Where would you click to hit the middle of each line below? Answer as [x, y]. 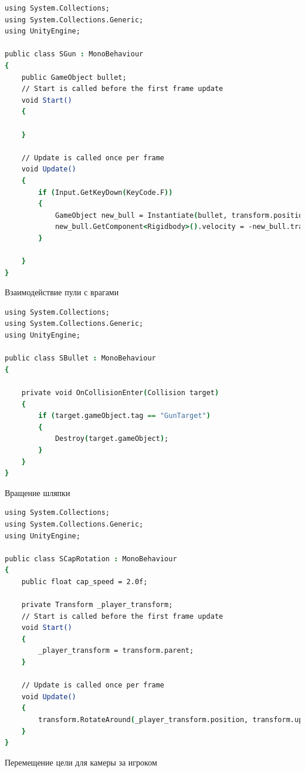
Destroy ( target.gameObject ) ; [112, 439]
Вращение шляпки [38, 492]
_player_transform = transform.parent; [116, 651]
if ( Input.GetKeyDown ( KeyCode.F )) [106, 192]
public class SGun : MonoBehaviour [74, 54]
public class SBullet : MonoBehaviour [80, 358]
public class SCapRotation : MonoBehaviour [91, 559]
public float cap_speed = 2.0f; [84, 581]
